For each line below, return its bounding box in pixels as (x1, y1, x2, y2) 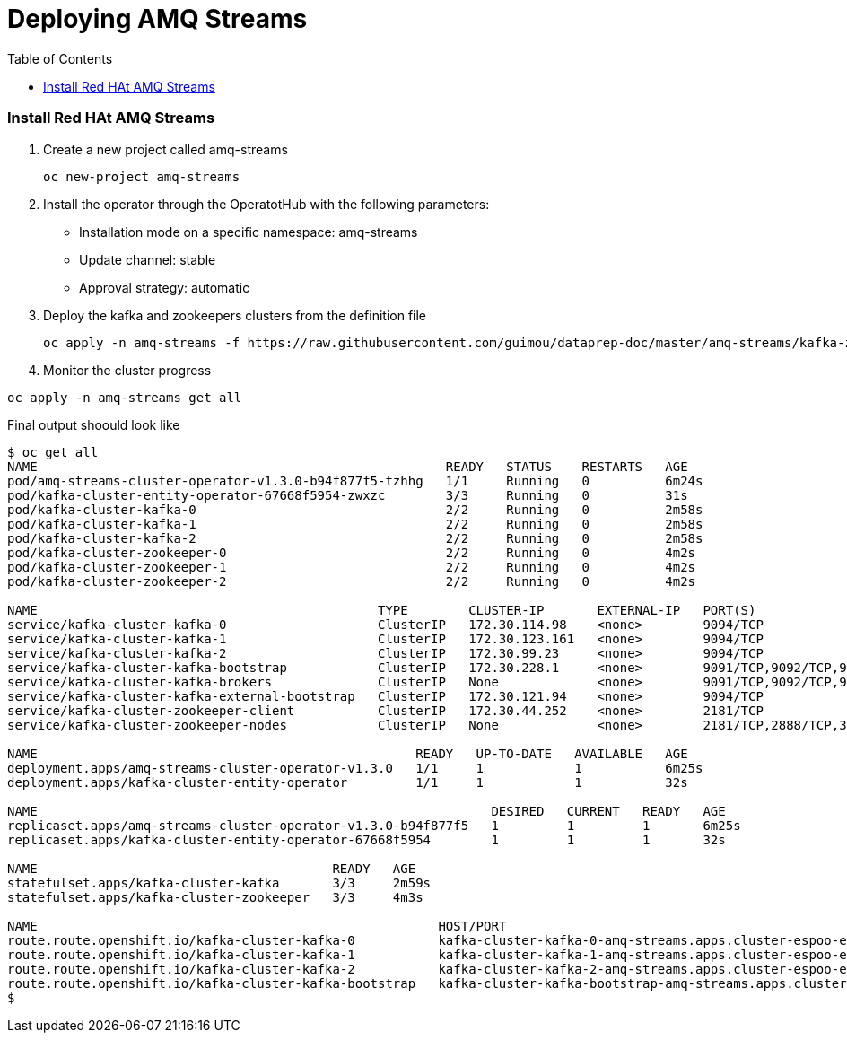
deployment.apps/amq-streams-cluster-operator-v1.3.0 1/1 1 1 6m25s (7, 760, 703, 775)
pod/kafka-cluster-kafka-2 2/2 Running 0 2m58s (7, 530, 703, 546)
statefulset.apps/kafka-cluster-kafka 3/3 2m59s (7, 875, 432, 890)
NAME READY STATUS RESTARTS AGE (7, 459, 688, 474)
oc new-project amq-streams (43, 169, 240, 184)
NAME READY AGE (7, 861, 416, 876)
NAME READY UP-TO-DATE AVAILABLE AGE (7, 746, 688, 761)
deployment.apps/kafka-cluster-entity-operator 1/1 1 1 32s (7, 774, 688, 790)
